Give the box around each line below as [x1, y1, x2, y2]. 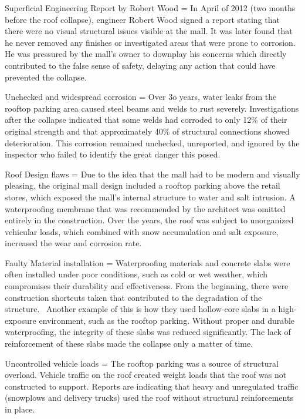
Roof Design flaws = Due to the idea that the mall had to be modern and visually [5, 167, 300, 180]
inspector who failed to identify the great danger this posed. [5, 148, 221, 160]
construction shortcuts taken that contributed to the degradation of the [5, 291, 262, 303]
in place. [5, 403, 35, 415]
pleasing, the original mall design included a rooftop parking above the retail [5, 179, 280, 192]
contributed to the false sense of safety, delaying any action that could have [5, 59, 276, 71]
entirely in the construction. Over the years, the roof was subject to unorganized [5, 214, 294, 226]
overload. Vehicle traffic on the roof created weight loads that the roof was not [5, 368, 287, 381]
